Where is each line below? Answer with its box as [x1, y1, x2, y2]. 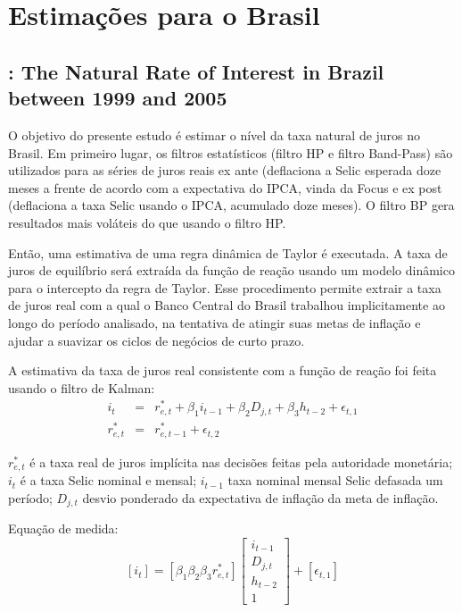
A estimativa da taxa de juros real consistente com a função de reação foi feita [8, 361, 437, 380]
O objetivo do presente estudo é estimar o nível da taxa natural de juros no [8, 125, 421, 144]
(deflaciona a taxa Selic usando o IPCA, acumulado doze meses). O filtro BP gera [8, 196, 455, 214]
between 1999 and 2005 [8, 84, 227, 112]
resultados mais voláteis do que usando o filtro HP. [8, 213, 286, 231]
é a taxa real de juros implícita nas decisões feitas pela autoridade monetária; [29, 452, 453, 471]
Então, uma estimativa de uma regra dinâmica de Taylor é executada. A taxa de [8, 243, 448, 262]
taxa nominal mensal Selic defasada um [227, 471, 443, 490]
